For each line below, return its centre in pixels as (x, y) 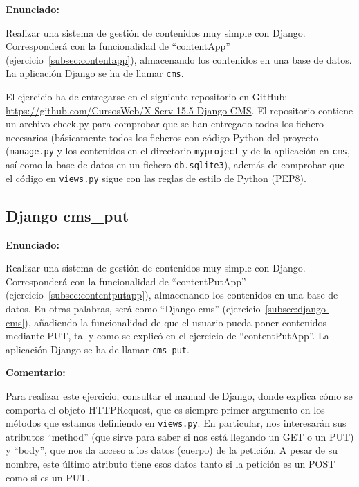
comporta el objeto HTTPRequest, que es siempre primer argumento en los (165, 409)
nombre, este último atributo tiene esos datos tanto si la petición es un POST (171, 464)
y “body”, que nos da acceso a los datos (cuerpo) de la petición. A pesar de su (172, 450)
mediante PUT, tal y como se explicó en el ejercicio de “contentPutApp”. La (167, 336)
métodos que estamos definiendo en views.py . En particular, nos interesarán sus (176, 423)
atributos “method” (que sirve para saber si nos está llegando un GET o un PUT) (180, 436)
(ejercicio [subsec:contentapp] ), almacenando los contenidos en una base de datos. (179, 59)
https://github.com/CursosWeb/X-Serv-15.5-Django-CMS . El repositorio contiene (179, 110)
